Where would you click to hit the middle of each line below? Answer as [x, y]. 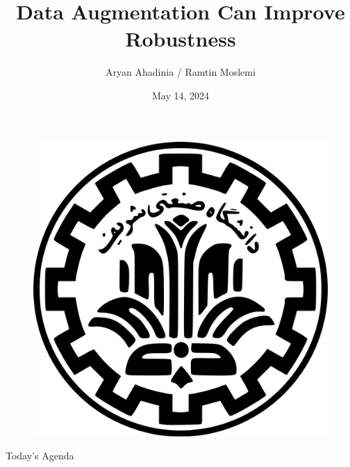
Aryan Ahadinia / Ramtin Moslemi [181, 72]
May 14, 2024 [181, 95]
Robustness [181, 39]
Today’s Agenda [40, 456]
